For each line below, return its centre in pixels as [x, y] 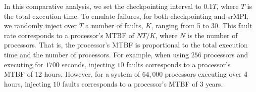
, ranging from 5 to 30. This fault [202, 25]
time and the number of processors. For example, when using [97, 54]
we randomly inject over [41, 25]
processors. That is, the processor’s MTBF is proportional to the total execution [126, 45]
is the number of [213, 35]
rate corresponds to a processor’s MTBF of [69, 35]
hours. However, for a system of [92, 74]
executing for [24, 64]
